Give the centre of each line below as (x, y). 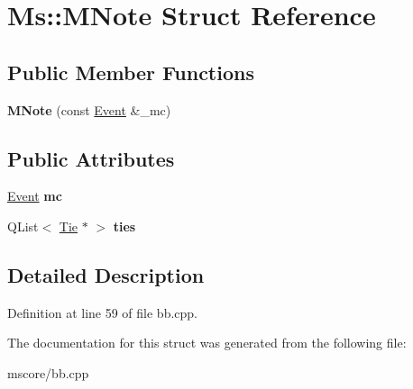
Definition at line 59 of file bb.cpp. (103, 312)
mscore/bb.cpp (48, 372)
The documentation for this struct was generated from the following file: (207, 343)
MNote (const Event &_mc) (89, 109)
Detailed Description (106, 274)
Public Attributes (91, 158)
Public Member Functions (131, 72)
